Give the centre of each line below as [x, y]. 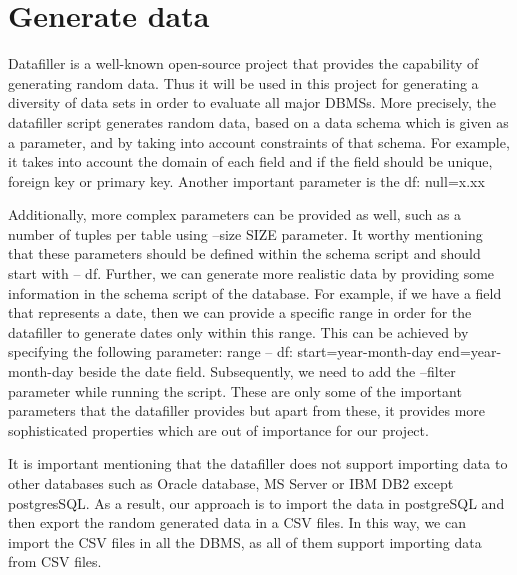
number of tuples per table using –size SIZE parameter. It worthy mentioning [245, 233]
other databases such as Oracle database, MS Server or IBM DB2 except [231, 483]
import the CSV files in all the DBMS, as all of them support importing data [245, 541]
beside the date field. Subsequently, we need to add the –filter [267, 371]
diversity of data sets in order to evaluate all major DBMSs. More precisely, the [252, 102]
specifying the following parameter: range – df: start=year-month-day [221, 351]
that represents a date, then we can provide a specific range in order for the [240, 312]
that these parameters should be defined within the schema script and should [244, 253]
